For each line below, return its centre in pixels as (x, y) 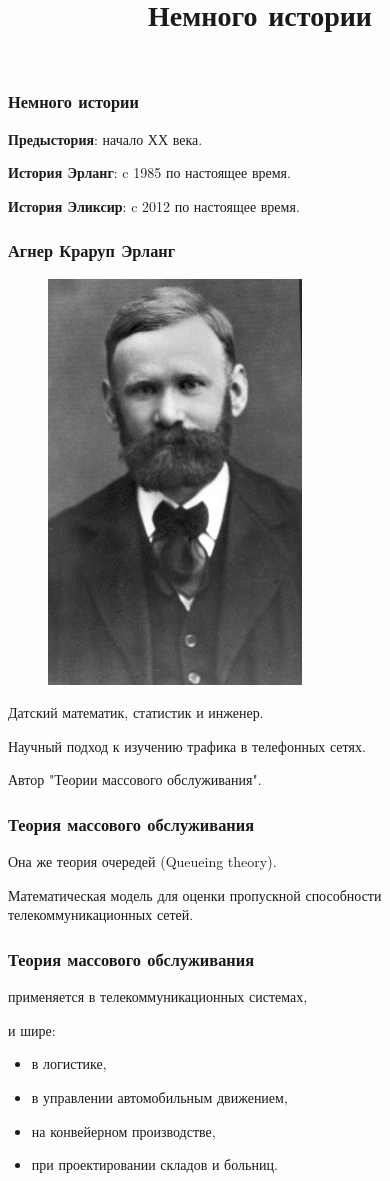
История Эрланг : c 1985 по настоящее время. (149, 172)
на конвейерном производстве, (123, 1130)
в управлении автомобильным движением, (159, 1097)
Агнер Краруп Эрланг (92, 250)
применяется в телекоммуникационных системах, (158, 996)
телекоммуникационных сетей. (101, 914)
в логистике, (69, 1063)
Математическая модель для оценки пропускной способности (195, 894)
